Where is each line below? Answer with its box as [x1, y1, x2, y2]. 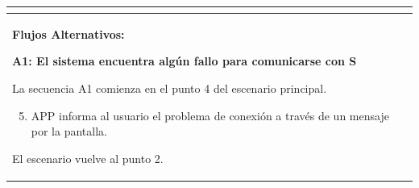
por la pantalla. [31, 123, 107, 140]
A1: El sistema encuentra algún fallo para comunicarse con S [12, 52, 357, 69]
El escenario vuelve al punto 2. [12, 149, 164, 166]
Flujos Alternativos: [12, 25, 125, 42]
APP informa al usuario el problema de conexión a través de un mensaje [31, 107, 389, 123]
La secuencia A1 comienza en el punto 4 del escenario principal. [12, 79, 327, 96]
